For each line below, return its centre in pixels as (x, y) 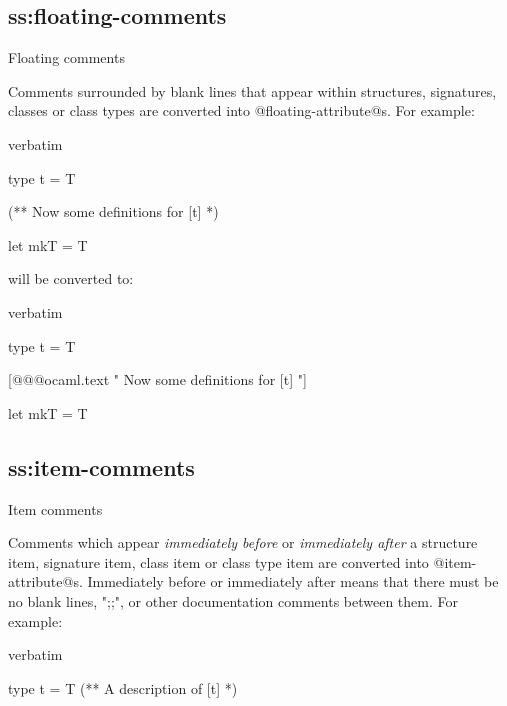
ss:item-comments (101, 466)
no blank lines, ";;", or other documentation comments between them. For (233, 600)
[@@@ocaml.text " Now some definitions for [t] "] (157, 379)
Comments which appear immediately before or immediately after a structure (243, 542)
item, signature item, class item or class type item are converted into (218, 561)
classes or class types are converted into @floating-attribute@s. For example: (241, 110)
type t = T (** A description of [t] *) (123, 687)
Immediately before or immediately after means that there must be (293, 581)
